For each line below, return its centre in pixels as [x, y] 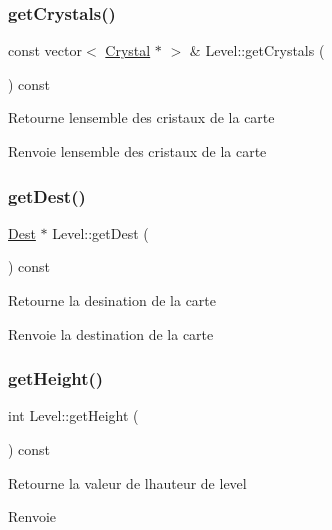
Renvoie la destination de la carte [111, 333]
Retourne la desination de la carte [112, 300]
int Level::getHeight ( [73, 415]
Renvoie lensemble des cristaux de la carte [137, 151]
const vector [45, 50]
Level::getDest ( [100, 232]
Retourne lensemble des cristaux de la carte [141, 117]
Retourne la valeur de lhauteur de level [127, 482]
